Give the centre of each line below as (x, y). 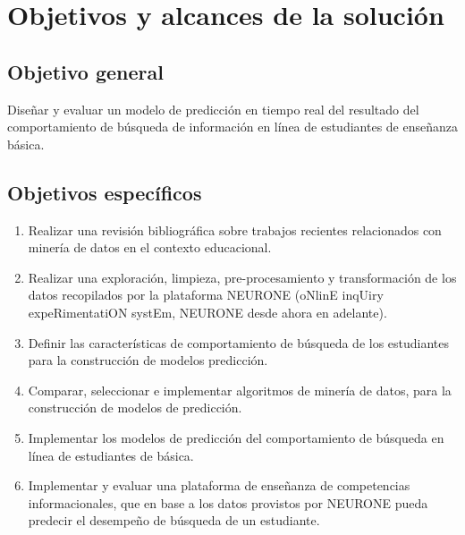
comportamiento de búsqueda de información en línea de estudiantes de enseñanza (232, 127)
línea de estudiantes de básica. (111, 455)
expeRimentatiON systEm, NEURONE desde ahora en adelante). (207, 312)
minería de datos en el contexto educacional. (150, 247)
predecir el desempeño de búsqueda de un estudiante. (174, 520)
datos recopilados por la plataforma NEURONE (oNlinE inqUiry (206, 295)
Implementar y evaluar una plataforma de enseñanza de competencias (219, 485)
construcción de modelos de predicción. (135, 408)
